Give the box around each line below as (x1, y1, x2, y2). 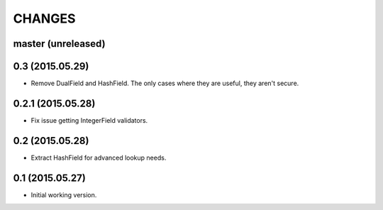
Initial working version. (30, 190, 97, 199)
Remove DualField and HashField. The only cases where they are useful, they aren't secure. (30, 79, 299, 88)
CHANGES (13, 11, 76, 26)
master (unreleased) (13, 38, 106, 50)
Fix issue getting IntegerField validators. (30, 116, 148, 124)
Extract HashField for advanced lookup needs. (30, 153, 167, 162)
